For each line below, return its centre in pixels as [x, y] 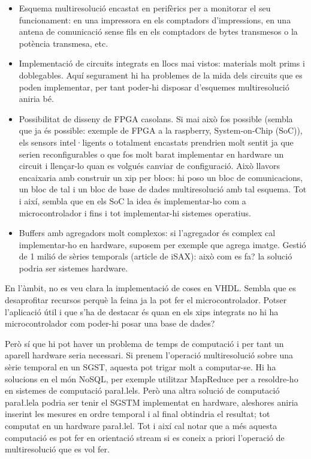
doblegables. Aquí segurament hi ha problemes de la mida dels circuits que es [161, 75]
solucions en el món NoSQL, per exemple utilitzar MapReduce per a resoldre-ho [152, 378]
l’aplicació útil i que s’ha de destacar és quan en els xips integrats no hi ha [142, 311]
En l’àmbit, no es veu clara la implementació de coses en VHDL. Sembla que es [150, 288]
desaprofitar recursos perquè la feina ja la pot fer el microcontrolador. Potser [146, 300]
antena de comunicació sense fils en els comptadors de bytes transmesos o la [158, 31]
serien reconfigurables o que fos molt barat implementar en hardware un [151, 154]
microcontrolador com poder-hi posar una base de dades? [110, 323]
